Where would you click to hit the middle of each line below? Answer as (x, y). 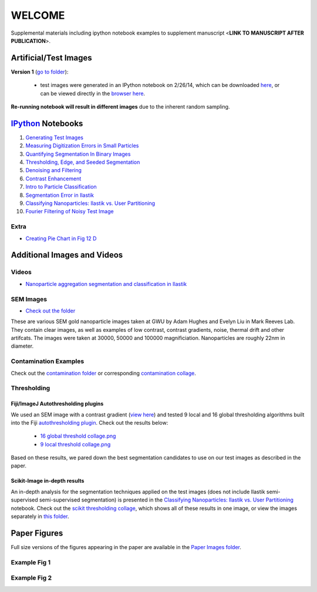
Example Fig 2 (31, 578)
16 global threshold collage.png (78, 436)
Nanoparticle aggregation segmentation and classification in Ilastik (106, 284)
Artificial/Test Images (51, 58)
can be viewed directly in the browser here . (93, 93)
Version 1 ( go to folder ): (40, 72)
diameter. (22, 346)
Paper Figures (37, 533)
